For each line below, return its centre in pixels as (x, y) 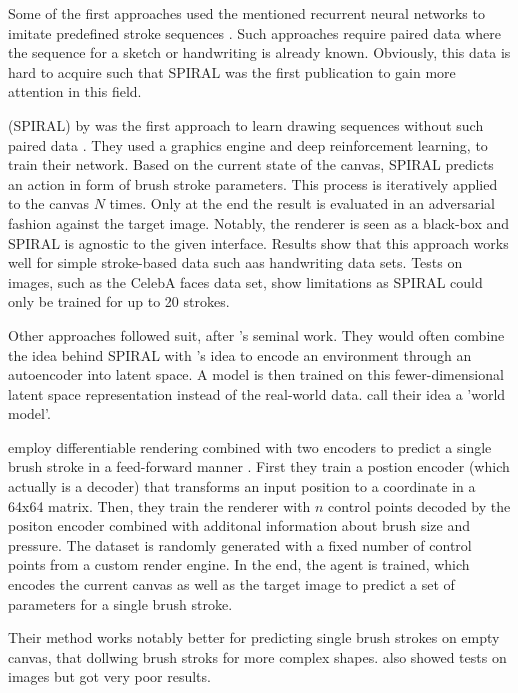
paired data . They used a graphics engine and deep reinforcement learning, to (248, 144)
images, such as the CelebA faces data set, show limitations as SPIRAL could (245, 281)
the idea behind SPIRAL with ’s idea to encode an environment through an (240, 354)
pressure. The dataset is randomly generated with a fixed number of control (240, 544)
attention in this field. (75, 91)
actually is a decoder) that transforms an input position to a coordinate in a (242, 486)
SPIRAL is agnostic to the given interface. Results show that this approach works (258, 242)
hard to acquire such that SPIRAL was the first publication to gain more (232, 71)
